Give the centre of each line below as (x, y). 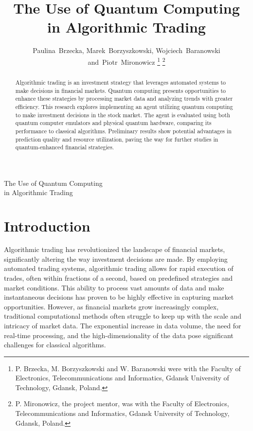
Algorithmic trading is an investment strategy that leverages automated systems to (121, 82)
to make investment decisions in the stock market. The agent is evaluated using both (123, 115)
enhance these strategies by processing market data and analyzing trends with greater (124, 99)
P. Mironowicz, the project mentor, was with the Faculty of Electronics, (122, 404)
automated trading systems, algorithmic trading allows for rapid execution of (119, 268)
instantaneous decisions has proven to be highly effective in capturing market (119, 297)
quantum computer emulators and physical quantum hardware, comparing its (113, 123)
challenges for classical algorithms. (55, 345)
